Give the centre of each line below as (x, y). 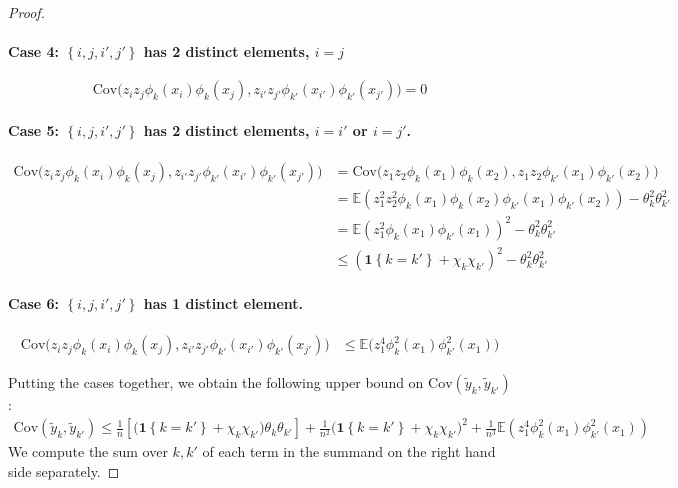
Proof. (26, 12)
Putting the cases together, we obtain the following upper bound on (216, 382)
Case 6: (34, 302)
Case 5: (34, 129)
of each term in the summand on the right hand (349, 451)
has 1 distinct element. (223, 302)
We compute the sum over (88, 451)
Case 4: (34, 51)
